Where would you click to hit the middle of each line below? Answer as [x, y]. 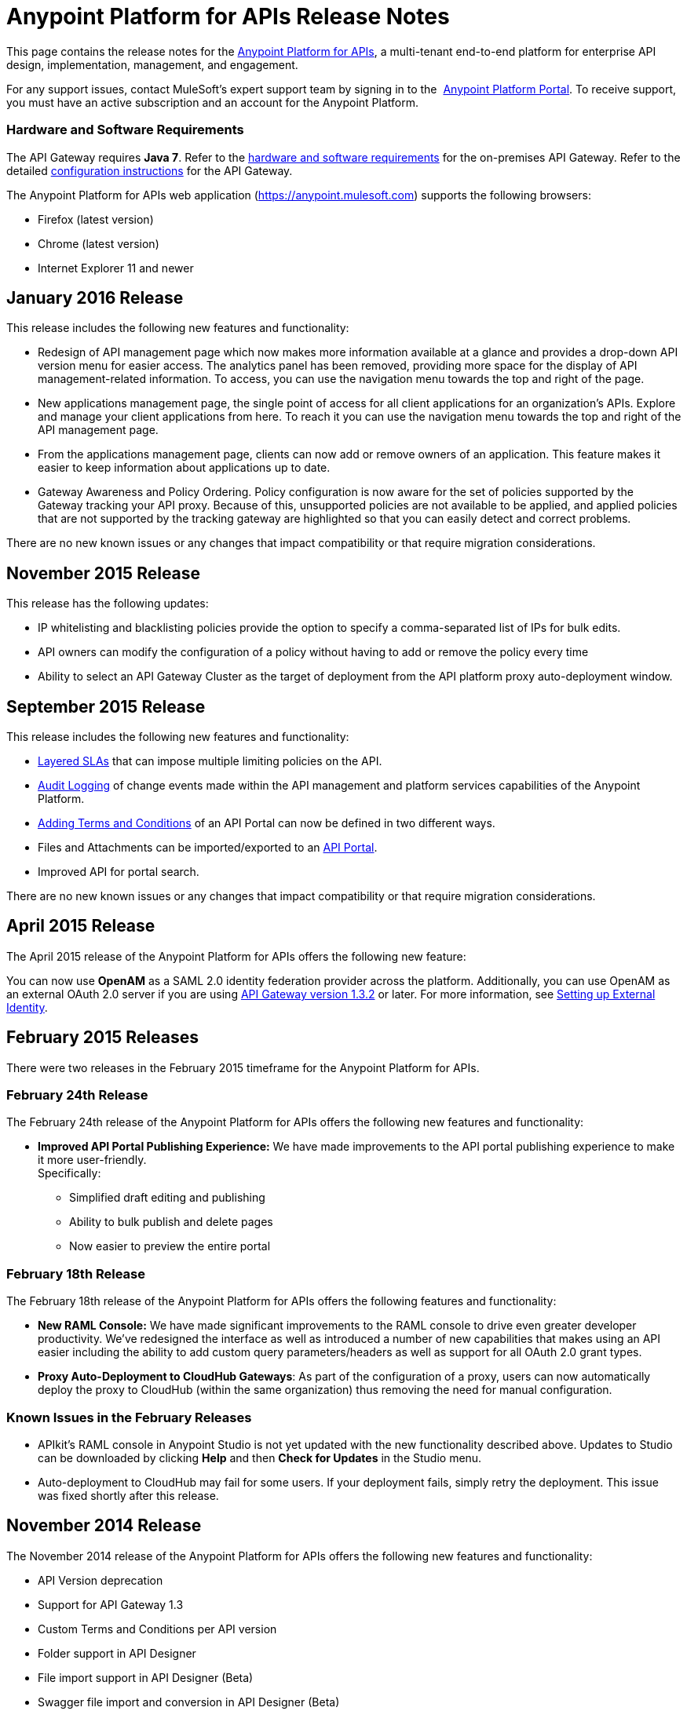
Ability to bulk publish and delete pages [171, 1222]
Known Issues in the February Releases [129, 1417]
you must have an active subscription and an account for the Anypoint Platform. [212, 102]
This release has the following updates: [108, 604]
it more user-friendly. [92, 1160]
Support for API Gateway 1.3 [111, 1604]
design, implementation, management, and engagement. [152, 64]
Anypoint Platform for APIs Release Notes [228, 16]
